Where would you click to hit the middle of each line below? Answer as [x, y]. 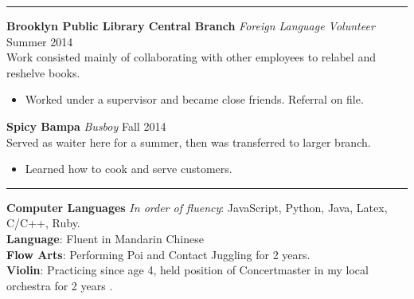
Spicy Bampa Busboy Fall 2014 [86, 126]
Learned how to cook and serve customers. [129, 169]
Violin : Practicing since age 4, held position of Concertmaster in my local [187, 270]
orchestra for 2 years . [60, 285]
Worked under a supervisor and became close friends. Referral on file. [194, 99]
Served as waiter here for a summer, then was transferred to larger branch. [189, 142]
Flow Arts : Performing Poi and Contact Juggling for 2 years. [158, 254]
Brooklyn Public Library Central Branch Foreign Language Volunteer [191, 26]
